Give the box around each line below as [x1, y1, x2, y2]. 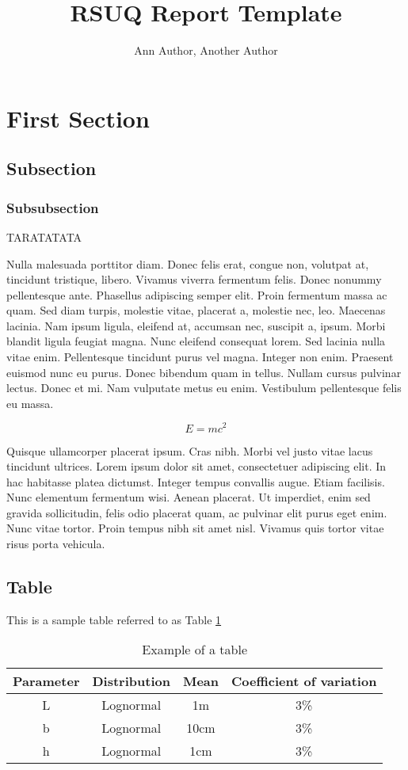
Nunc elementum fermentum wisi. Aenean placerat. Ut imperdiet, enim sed [6, 489, 371, 505]
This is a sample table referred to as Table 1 [6, 611, 222, 627]
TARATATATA [6, 228, 82, 245]
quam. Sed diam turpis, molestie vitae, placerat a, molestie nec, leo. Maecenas [6, 302, 386, 318]
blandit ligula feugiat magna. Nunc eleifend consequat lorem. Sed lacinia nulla [6, 333, 386, 349]
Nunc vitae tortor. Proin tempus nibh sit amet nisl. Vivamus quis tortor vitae [6, 520, 384, 536]
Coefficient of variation [231, 672, 377, 691]
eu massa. [6, 395, 54, 411]
